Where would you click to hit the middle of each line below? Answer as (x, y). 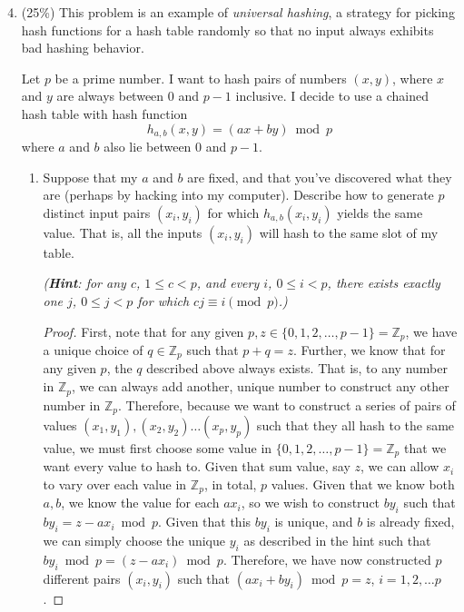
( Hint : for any (84, 283)
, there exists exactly (384, 283)
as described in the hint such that (337, 541)
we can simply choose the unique (134, 541)
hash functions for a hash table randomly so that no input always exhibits (227, 30)
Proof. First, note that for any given (143, 331)
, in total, (230, 484)
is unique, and (314, 522)
